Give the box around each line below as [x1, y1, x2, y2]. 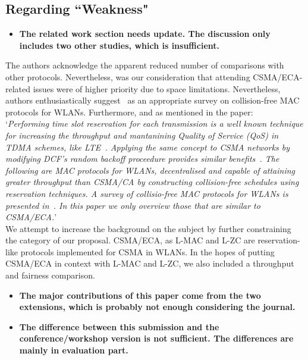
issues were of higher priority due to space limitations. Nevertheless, [33, 82, 281, 95]
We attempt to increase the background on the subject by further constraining [5, 222, 291, 234]
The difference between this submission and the [19, 320, 219, 333]
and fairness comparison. [5, 269, 95, 281]
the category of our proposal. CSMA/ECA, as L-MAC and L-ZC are [5, 234, 255, 246]
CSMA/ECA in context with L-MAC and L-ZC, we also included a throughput [5, 257, 294, 270]
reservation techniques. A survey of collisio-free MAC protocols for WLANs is [5, 187, 288, 199]
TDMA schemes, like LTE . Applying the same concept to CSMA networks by [5, 140, 290, 153]
